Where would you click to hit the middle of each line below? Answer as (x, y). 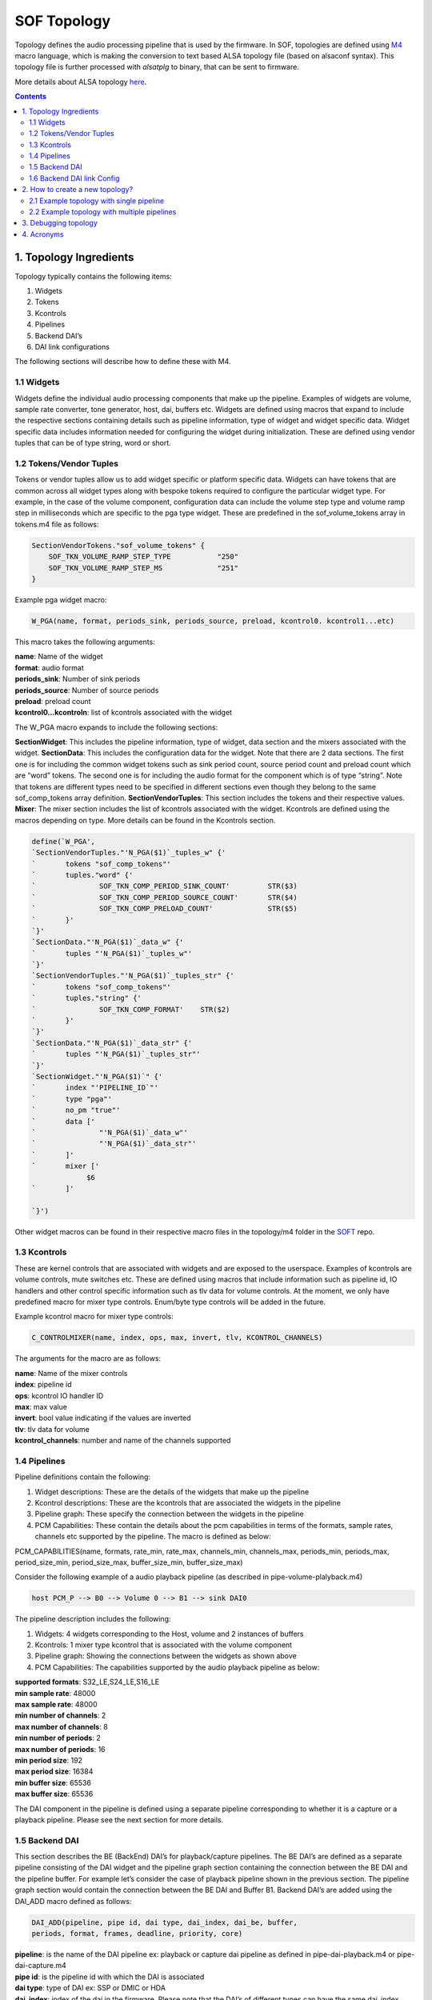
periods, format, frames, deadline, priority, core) (137, 1934)
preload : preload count (53, 701)
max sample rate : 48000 (56, 1705)
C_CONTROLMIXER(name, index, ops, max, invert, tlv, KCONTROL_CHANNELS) (177, 1338)
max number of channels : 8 (61, 1726)
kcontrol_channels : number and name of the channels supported (123, 1441)
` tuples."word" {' (82, 875)
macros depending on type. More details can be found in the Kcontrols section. (145, 820)
